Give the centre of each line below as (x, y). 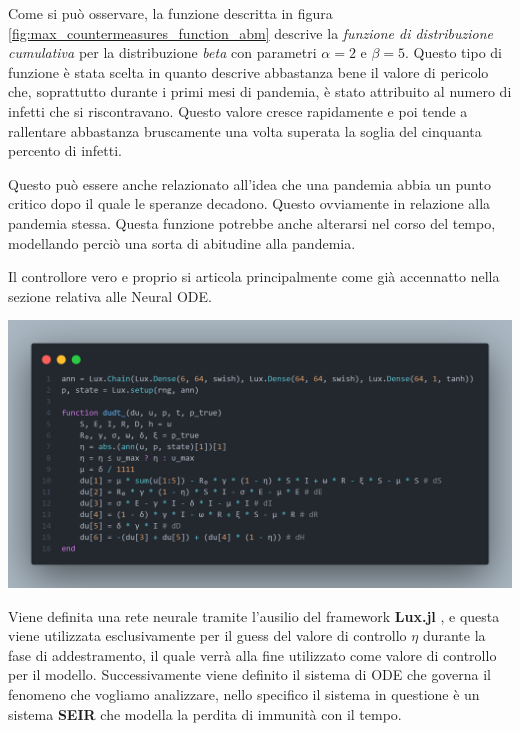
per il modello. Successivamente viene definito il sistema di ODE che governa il (249, 674)
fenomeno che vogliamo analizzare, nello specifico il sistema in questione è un (244, 694)
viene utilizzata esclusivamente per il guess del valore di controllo (207, 635)
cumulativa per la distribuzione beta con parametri (162, 52)
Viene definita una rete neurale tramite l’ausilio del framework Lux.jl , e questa (254, 615)
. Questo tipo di (453, 52)
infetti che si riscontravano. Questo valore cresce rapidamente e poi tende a (238, 110)
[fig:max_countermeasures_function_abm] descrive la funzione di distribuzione (250, 32)
